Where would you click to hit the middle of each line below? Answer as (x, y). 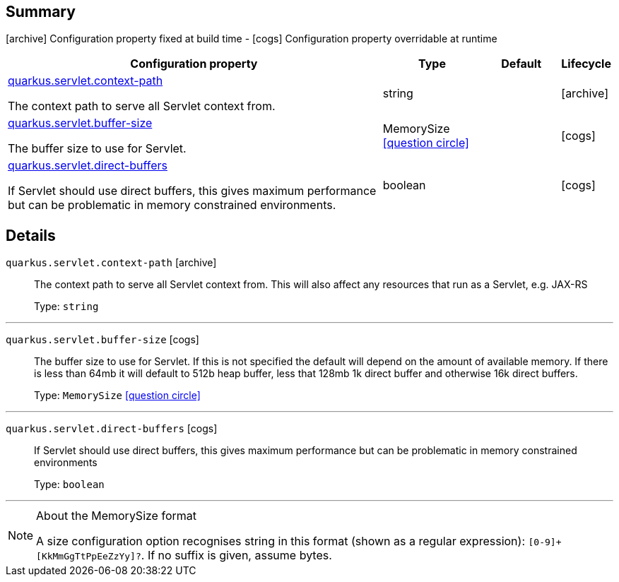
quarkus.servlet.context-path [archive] (111, 263)
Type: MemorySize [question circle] (117, 396)
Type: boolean (69, 485)
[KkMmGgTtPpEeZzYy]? (89, 557)
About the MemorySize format (116, 516)
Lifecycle (586, 64)
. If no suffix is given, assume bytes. (236, 556)
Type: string (66, 307)
